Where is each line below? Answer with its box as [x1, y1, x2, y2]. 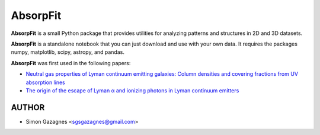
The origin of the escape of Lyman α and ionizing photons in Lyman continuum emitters [25, 86, 239, 94]
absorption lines [25, 79, 65, 86]
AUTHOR [11, 102, 45, 112]
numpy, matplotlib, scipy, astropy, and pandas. [11, 49, 124, 56]
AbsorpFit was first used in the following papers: [11, 59, 131, 66]
